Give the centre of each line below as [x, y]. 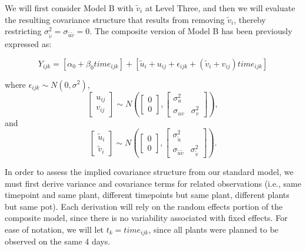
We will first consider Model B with [69, 8]
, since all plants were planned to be [214, 229]
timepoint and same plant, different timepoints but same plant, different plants [147, 195]
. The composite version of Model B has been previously [191, 31]
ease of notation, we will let [54, 229]
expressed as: [28, 43]
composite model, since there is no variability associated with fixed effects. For [146, 218]
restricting [23, 31]
